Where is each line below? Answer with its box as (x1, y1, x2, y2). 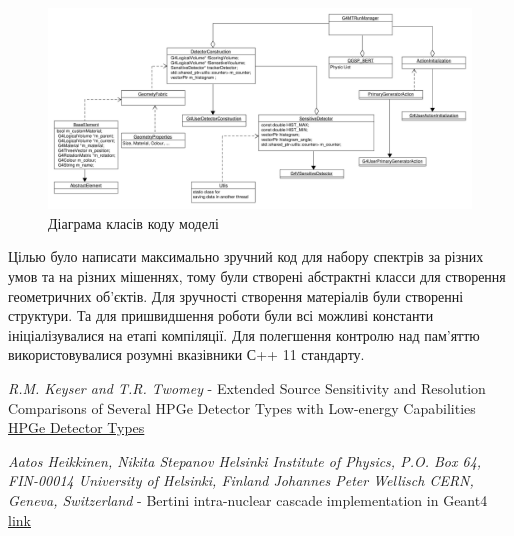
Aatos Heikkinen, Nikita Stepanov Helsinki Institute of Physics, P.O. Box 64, (8, 450, 482, 471)
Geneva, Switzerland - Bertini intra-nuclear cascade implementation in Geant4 (8, 489, 488, 510)
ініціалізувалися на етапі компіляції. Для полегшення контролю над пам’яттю (8, 324, 480, 345)
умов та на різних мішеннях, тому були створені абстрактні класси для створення (8, 266, 506, 287)
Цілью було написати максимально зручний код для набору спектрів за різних (8, 246, 484, 267)
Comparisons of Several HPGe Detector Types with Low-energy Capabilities (8, 397, 476, 418)
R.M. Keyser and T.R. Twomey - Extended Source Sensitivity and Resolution (8, 377, 486, 398)
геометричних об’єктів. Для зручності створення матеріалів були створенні (8, 285, 464, 306)
